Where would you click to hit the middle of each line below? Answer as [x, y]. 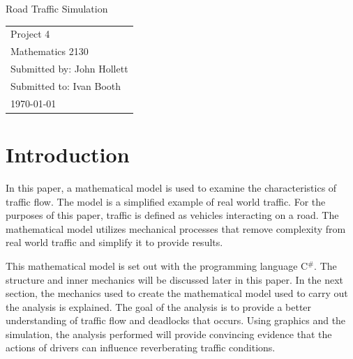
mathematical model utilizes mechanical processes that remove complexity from [176, 228]
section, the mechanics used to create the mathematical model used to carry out [177, 293]
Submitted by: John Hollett [69, 69]
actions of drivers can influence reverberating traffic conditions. [141, 347]
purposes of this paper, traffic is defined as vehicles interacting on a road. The [172, 215]
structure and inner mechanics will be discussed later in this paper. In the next [175, 279]
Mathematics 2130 [50, 51]
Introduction [68, 154]
